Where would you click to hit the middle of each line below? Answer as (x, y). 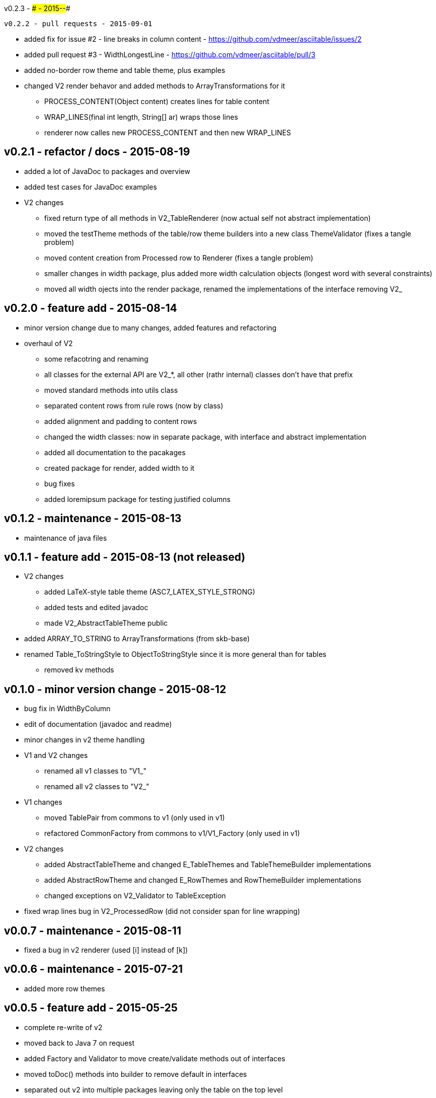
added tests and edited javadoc (96, 608)
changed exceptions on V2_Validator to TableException (135, 896)
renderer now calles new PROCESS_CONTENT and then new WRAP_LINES (168, 133)
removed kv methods (79, 670)
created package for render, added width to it (119, 468)
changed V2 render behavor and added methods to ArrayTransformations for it (155, 86)
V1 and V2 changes (56, 755)
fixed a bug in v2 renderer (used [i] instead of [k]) (106, 950)
